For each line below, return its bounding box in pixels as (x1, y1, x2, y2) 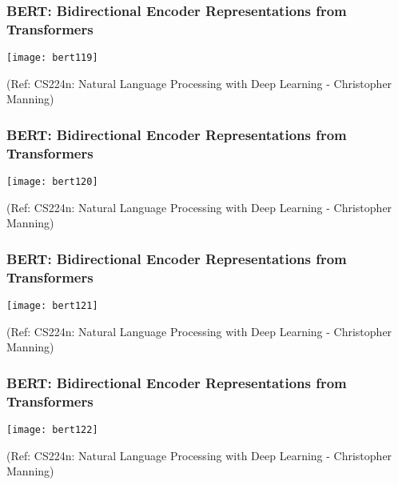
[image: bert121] (6, 300, 98, 312)
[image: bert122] (6, 424, 98, 436)
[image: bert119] (6, 52, 98, 64)
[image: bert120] (6, 176, 98, 188)
